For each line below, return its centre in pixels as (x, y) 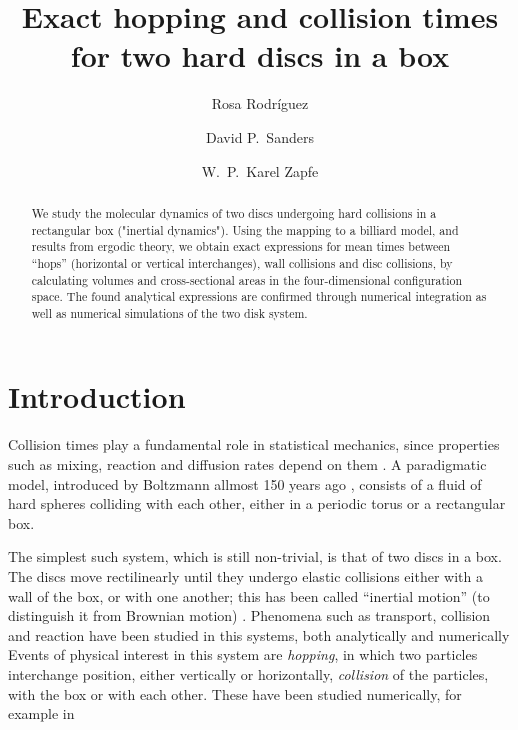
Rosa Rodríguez (260, 103)
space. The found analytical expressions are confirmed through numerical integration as (259, 296)
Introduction (97, 396)
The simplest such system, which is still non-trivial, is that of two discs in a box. (255, 556)
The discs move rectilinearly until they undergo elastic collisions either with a (245, 575)
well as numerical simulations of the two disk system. (169, 312)
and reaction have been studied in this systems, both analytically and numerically (259, 634)
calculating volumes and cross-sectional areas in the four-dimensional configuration (247, 279)
